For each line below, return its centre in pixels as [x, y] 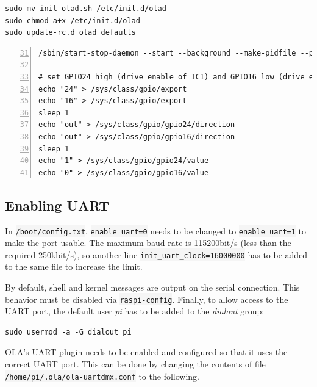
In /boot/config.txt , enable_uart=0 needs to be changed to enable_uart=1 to [156, 230]
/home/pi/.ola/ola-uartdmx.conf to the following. [102, 376]
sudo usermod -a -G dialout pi [68, 332]
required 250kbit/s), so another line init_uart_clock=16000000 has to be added [156, 254]
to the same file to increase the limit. [74, 266]
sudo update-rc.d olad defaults [70, 33]
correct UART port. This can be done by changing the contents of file [135, 364]
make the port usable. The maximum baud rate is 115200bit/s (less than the [148, 243]
